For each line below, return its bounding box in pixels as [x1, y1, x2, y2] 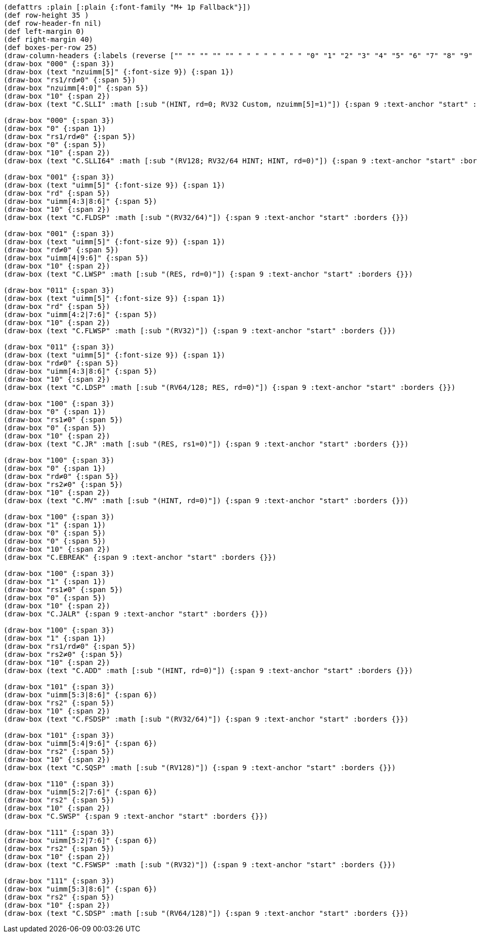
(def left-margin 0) [4, 27, 85, 35]
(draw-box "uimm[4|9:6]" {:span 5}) [4, 254, 149, 262]
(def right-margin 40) [4, 35, 94, 43]
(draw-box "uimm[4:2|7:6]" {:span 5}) [4, 310, 157, 319]
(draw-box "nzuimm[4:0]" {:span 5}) [4, 84, 149, 92]
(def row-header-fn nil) [4, 19, 102, 27]
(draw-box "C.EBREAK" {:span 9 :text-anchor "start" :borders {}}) [4, 553, 277, 561]
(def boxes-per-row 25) [4, 43, 98, 52]
